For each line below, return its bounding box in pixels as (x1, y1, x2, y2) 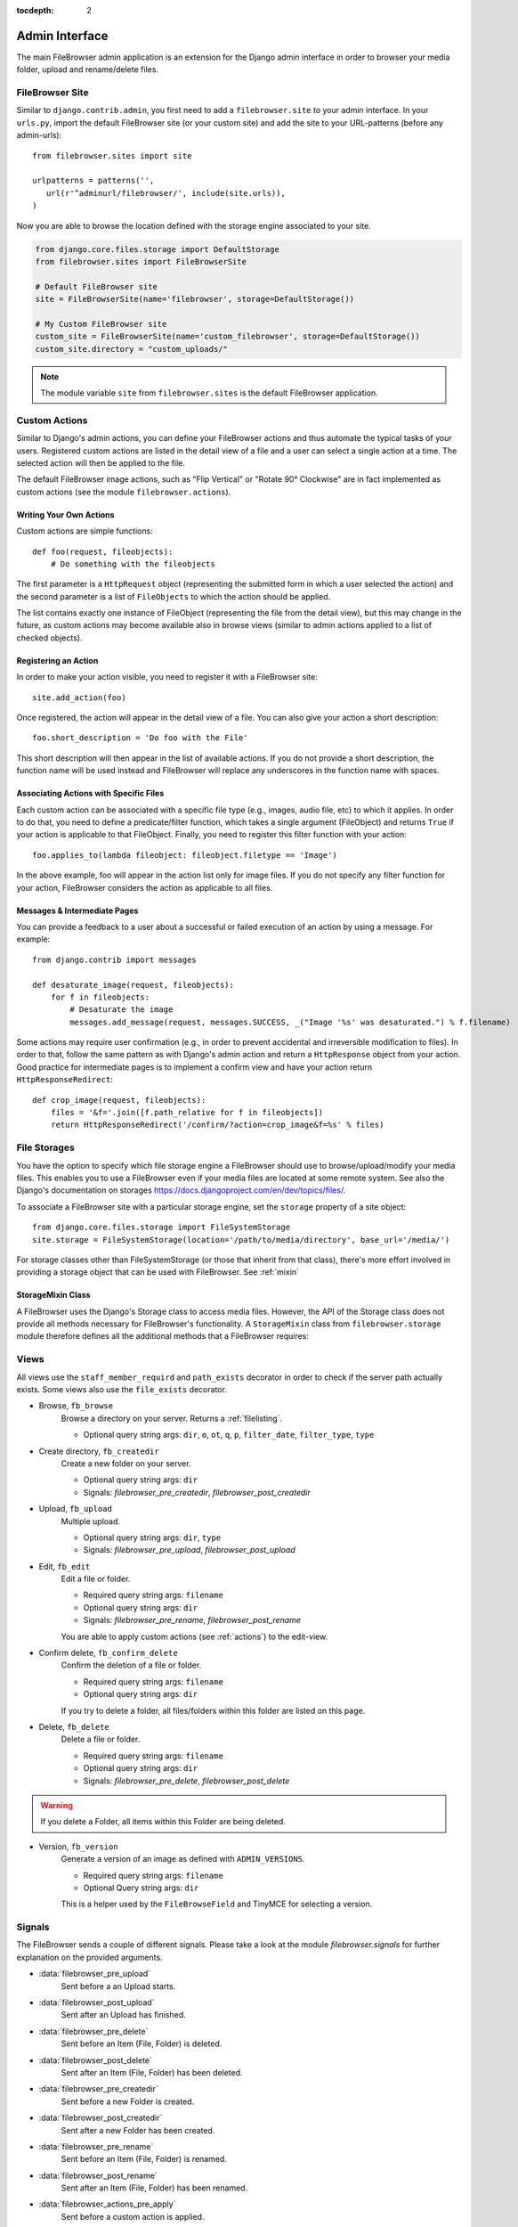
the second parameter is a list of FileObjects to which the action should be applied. (16, 591, 331, 601)
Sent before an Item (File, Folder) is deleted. (61, 2038, 223, 2049)
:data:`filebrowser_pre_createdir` (38, 2084, 159, 2094)
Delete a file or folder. (61, 1733, 141, 1745)
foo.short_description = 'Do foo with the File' (32, 733, 248, 743)
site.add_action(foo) (32, 692, 126, 703)
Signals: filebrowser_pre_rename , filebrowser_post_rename (83, 1615, 302, 1626)
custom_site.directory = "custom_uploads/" (35, 344, 229, 354)
